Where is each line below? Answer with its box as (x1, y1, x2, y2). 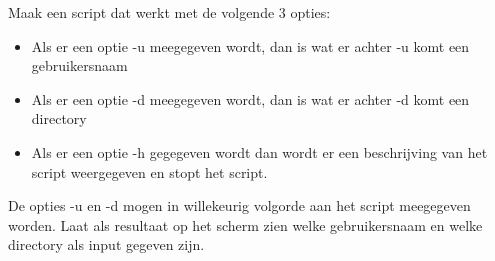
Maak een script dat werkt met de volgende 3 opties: (8, 2, 331, 22)
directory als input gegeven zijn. (8, 234, 205, 255)
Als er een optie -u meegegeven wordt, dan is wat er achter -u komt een (31, 35, 470, 56)
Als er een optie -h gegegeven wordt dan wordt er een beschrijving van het (31, 141, 488, 162)
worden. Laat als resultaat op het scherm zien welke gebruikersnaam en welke (8, 214, 483, 235)
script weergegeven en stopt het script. (31, 161, 268, 182)
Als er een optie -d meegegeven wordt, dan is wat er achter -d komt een (31, 88, 470, 109)
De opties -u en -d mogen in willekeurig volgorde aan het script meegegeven (8, 195, 471, 216)
